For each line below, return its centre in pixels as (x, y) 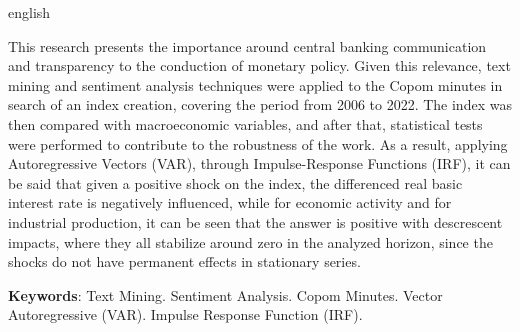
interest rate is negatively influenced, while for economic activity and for (230, 202)
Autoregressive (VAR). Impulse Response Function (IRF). (185, 314)
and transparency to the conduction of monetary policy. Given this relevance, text (259, 65)
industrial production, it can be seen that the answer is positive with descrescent (255, 221)
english (29, 12)
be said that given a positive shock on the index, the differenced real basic (235, 182)
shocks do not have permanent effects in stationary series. (184, 261)
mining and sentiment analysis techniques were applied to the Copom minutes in (255, 84)
